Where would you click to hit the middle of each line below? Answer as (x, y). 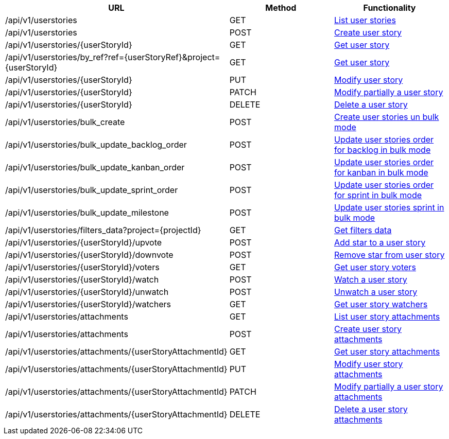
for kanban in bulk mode (381, 172)
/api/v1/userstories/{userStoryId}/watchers (88, 304)
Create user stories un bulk (387, 117)
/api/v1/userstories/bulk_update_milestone (87, 213)
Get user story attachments (387, 352)
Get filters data (363, 230)
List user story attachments (387, 317)
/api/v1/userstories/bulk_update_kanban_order (95, 167)
